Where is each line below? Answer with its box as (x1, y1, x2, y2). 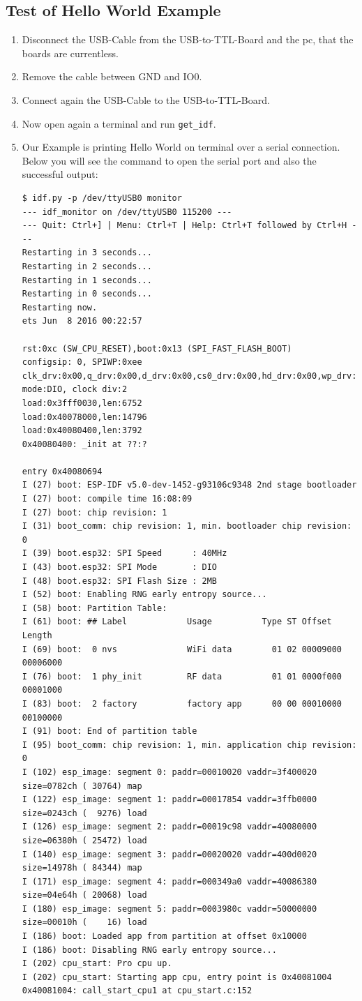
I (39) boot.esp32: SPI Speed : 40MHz (22, 548, 227, 559)
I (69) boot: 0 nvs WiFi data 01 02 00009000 (22, 644, 342, 654)
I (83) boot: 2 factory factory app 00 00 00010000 (22, 698, 342, 709)
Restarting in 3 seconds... (22, 248, 152, 258)
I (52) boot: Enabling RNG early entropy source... (22, 589, 267, 600)
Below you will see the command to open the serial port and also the (22, 153, 317, 167)
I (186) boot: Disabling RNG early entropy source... (22, 944, 277, 955)
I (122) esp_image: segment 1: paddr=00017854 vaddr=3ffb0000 (22, 795, 317, 805)
